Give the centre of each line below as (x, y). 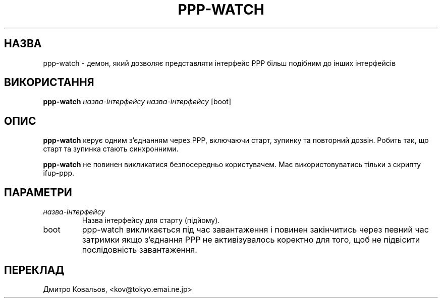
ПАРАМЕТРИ (38, 192)
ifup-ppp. (59, 173)
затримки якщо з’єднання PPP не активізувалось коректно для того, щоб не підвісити (251, 240)
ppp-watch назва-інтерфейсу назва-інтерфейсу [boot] (137, 102)
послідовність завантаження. (140, 250)
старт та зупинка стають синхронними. (111, 149)
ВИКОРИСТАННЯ (49, 83)
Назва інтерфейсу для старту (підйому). (151, 220)
